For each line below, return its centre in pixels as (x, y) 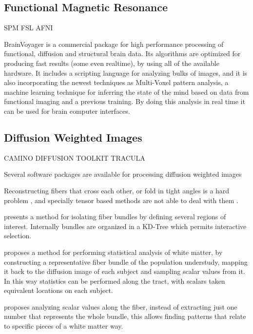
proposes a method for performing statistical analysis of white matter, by (113, 252)
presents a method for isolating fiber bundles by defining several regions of (115, 217)
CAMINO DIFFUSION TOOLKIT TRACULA (75, 157)
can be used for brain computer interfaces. (67, 111)
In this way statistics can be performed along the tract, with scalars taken (115, 281)
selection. (18, 236)
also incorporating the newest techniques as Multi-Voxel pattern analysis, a (116, 82)
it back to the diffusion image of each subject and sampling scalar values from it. (125, 271)
